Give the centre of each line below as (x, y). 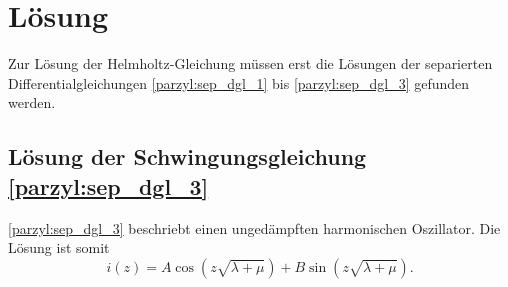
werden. (32, 102)
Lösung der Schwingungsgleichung (187, 156)
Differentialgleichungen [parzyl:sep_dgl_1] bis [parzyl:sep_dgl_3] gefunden (239, 82)
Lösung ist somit (59, 247)
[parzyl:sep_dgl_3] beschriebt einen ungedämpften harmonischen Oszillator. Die (254, 227)
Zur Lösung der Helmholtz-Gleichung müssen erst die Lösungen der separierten (250, 63)
